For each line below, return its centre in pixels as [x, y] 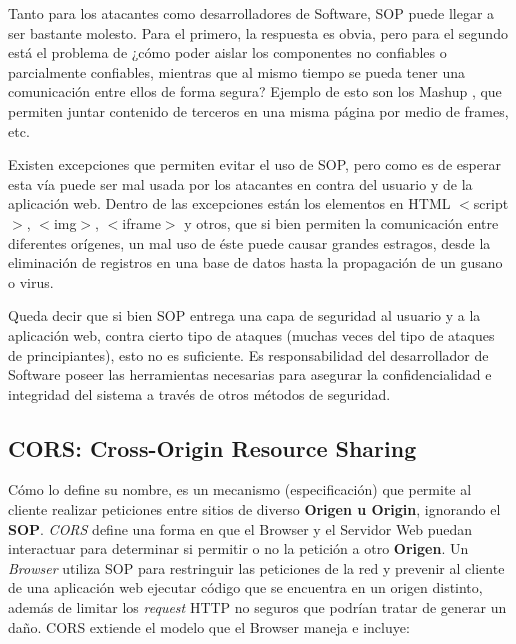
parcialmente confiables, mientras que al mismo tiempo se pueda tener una [236, 71]
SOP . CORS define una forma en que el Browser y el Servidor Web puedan [240, 528]
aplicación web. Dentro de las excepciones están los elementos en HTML [229, 203]
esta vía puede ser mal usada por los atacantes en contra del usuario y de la [240, 183]
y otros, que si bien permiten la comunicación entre [341, 222]
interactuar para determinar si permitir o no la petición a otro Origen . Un [238, 548]
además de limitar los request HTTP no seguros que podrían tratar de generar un [257, 607]
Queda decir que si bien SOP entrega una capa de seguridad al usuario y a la [244, 315]
